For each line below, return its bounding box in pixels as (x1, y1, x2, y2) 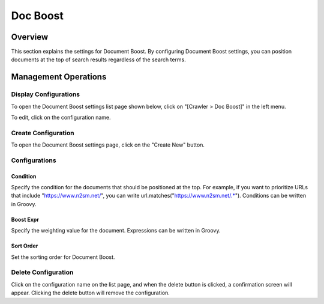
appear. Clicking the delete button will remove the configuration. (11, 289, 170, 297)
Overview (11, 32, 49, 42)
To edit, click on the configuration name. (11, 114, 111, 121)
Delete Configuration (11, 268, 74, 276)
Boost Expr (11, 216, 39, 223)
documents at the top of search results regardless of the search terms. (11, 56, 186, 63)
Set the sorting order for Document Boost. (11, 253, 115, 261)
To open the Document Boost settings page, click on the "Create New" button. (11, 141, 205, 148)
